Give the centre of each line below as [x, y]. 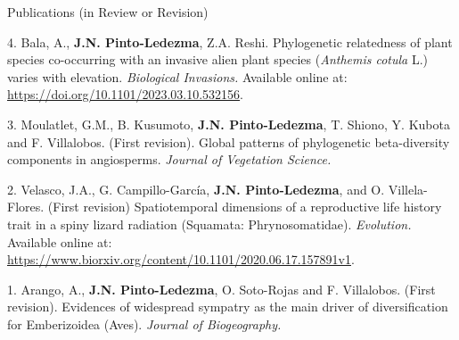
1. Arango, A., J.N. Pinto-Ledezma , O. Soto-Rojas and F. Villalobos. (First [221, 289]
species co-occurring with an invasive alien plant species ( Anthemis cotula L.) [218, 59]
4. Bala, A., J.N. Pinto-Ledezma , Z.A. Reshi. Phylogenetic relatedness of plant [230, 41]
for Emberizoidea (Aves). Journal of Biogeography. [144, 323]
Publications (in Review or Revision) [108, 12]
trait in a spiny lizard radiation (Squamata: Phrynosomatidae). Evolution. [209, 224]
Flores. [26, 207]
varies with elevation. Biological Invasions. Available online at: [177, 76]
